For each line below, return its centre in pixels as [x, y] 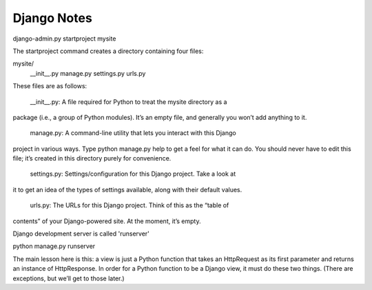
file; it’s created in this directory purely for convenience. [92, 158]
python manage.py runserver [54, 246]
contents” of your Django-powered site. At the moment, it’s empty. [107, 221]
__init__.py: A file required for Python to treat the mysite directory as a [128, 102]
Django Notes [52, 18]
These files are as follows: [50, 86]
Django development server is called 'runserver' [81, 234]
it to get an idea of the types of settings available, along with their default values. [127, 189]
